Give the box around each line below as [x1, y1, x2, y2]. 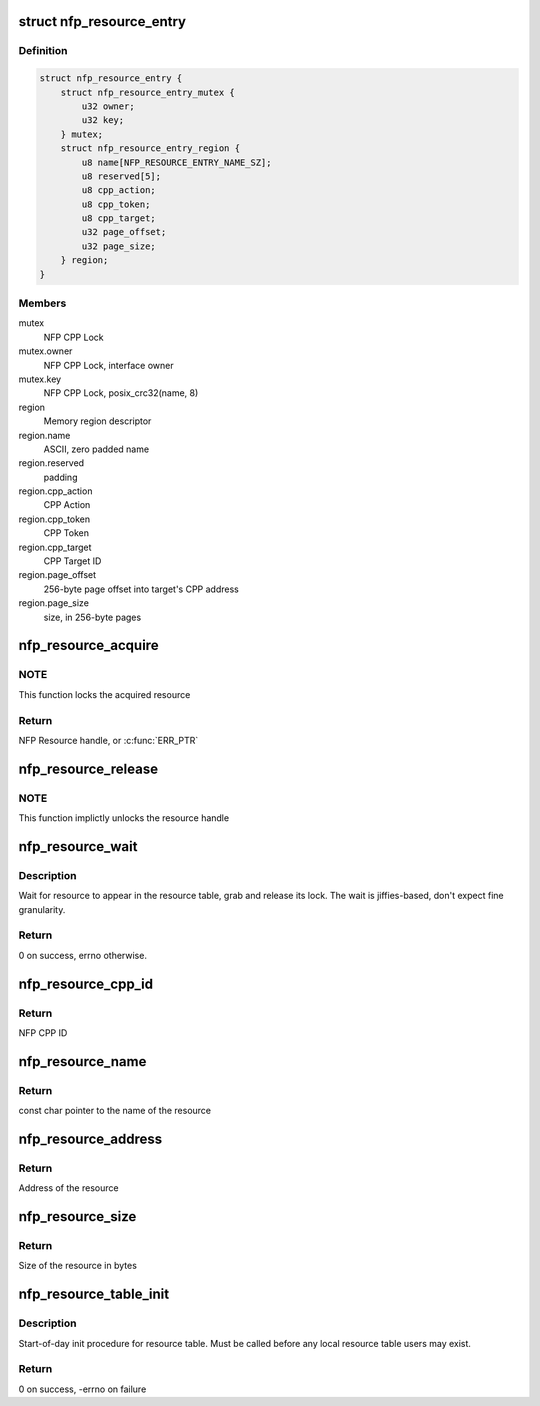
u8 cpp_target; [81, 213, 157, 224]
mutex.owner [18, 345, 73, 357]
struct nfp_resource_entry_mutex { [60, 86, 235, 98]
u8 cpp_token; [81, 198, 151, 210]
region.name [18, 429, 71, 441]
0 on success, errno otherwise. [18, 949, 147, 961]
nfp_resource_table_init [18, 1286, 170, 1303]
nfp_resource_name [18, 1053, 147, 1070]
